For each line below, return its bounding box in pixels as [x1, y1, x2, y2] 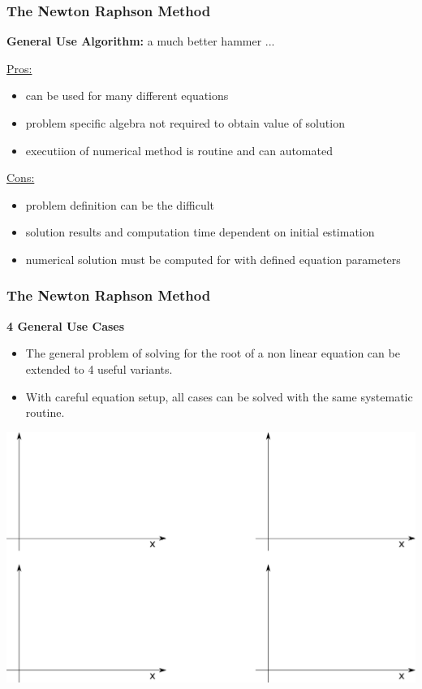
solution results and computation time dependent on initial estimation [25, 223, 375, 240]
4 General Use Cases [6, 317, 125, 334]
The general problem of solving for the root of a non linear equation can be [25, 344, 400, 362]
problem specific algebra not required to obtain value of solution [25, 115, 345, 131]
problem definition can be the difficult [25, 196, 215, 213]
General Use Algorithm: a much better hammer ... [6, 32, 275, 50]
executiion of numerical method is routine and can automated [25, 141, 333, 158]
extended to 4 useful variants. [25, 360, 173, 377]
